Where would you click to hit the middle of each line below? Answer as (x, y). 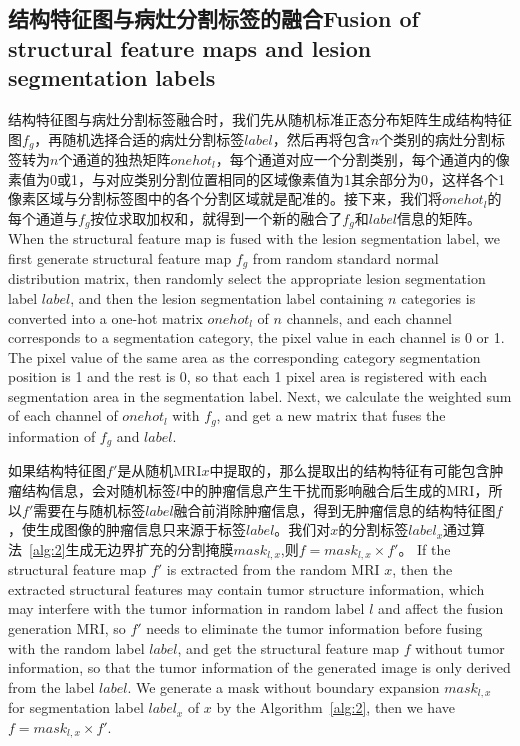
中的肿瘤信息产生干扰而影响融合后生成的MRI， (334, 489)
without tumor (460, 647)
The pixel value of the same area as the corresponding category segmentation (244, 356)
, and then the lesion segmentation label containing (227, 297)
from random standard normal (345, 257)
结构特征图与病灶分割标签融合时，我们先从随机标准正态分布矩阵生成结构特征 (260, 118)
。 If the (424, 548)
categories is (438, 297)
